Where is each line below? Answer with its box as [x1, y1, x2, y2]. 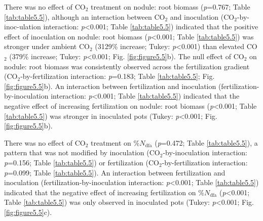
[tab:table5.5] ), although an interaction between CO [4, 11, 165, 22]
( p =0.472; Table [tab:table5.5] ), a [155, 137, 258, 148]
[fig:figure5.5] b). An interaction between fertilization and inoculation [4, 80, 216, 91]
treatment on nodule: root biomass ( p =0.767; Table [91, 2, 250, 12]
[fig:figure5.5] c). [4, 206, 52, 217]
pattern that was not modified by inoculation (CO [4, 147, 160, 158]
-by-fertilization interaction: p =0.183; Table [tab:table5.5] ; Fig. [20, 71, 215, 81]
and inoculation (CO [170, 11, 235, 22]
